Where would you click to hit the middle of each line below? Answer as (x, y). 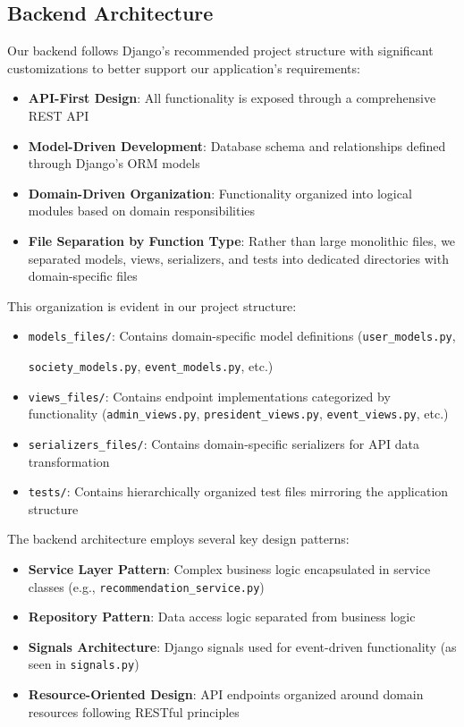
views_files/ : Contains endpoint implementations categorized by (209, 396)
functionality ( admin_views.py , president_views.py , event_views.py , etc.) (238, 414)
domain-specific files (83, 276)
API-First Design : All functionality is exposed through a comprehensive (232, 98)
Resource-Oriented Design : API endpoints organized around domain (226, 694)
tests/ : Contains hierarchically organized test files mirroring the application (238, 491)
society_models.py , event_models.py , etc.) (151, 365)
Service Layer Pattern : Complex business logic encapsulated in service (229, 569)
